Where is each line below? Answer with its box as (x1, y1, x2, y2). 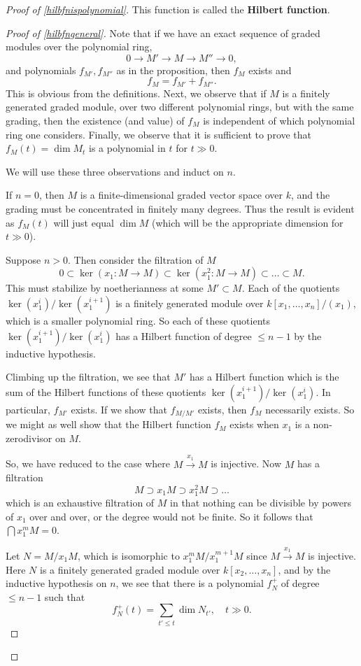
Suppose (6, 252, 41, 267)
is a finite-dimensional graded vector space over (80, 187, 283, 202)
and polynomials (6, 62, 76, 77)
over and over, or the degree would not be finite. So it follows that (29, 509, 313, 523)
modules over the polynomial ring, (6, 39, 153, 54)
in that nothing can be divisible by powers (170, 495, 351, 509)
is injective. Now (211, 456, 282, 471)
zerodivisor (6, 430, 52, 445)
